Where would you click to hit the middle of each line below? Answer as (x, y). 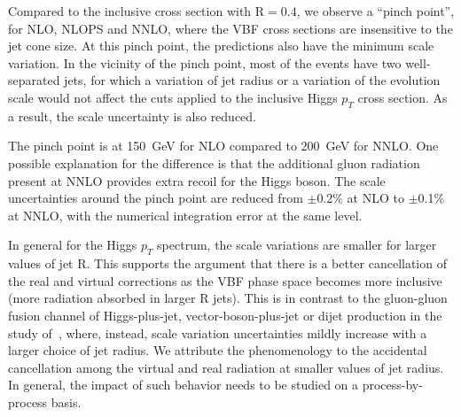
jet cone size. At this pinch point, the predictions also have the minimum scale (221, 46)
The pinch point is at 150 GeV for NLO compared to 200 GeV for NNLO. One (223, 146)
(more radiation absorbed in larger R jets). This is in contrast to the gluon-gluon (228, 298)
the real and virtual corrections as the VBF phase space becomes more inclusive (225, 280)
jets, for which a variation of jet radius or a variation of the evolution (252, 80)
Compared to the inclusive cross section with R (137, 11)
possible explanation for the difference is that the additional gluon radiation (214, 162)
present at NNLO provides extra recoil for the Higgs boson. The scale (197, 180)
